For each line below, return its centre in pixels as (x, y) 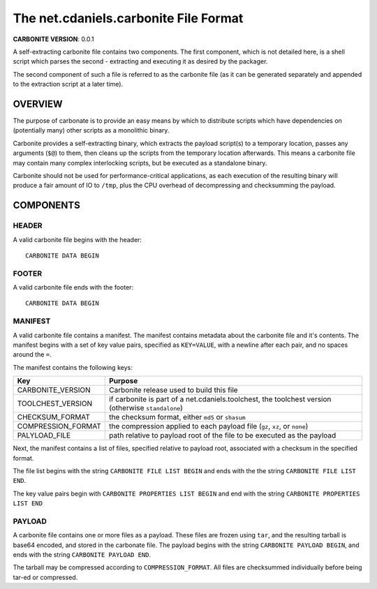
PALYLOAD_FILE (44, 435)
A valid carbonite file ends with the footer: (73, 288)
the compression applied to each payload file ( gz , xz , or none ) (209, 426)
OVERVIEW (38, 104)
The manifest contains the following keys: (73, 367)
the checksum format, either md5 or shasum (177, 417)
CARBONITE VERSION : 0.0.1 (53, 39)
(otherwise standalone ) (146, 408)
